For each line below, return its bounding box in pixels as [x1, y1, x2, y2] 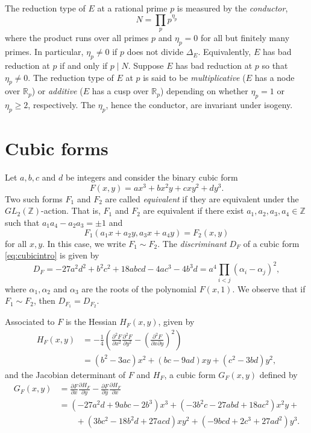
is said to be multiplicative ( [143, 71, 246, 83]
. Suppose [128, 59, 164, 72]
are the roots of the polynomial [81, 282, 196, 295]
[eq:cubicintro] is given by [5, 249, 99, 261]
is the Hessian [65, 315, 117, 328]
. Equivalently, [198, 45, 251, 58]
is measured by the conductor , [177, 2, 288, 14]
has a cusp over [92, 85, 149, 97]
